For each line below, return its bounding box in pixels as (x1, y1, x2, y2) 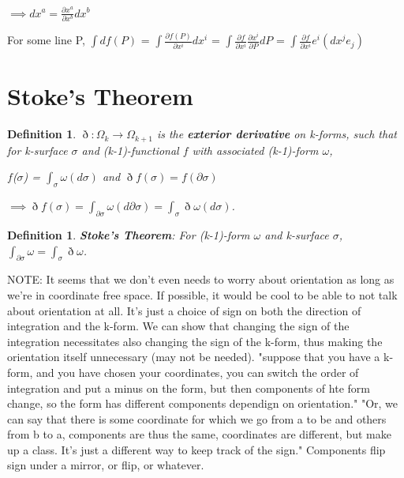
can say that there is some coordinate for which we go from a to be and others (7, 410, 387, 427)
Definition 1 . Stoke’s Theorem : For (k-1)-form (7, 226, 250, 243)
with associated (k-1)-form (192, 141, 319, 158)
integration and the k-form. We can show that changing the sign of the (7, 318, 350, 334)
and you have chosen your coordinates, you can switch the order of (36, 363, 359, 380)
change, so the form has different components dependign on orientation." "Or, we (7, 395, 398, 412)
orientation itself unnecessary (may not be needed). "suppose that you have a (7, 348, 380, 365)
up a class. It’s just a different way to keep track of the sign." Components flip (7, 441, 386, 457)
